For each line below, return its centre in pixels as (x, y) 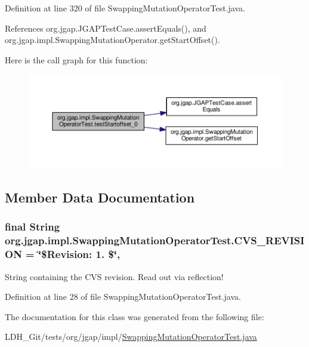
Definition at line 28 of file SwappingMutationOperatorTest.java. (123, 297)
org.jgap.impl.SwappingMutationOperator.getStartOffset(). (112, 40)
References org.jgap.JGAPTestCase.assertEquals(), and (106, 28)
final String (33, 227)
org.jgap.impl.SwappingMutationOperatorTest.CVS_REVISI (155, 240)
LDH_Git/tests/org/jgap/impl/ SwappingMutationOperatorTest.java (131, 337)
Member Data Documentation (100, 197)
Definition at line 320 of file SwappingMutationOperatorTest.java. (125, 8)
